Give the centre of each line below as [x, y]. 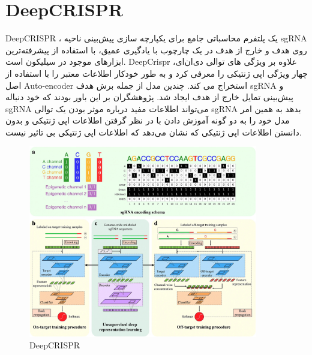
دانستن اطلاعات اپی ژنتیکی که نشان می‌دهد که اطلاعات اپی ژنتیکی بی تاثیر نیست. [154, 132]
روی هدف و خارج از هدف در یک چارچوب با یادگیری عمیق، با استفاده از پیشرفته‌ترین [156, 49]
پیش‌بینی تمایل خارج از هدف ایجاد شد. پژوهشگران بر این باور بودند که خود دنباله [149, 97]
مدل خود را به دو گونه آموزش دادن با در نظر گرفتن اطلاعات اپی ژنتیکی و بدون [148, 120]
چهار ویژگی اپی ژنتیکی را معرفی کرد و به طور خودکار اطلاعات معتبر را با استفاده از [157, 73]
